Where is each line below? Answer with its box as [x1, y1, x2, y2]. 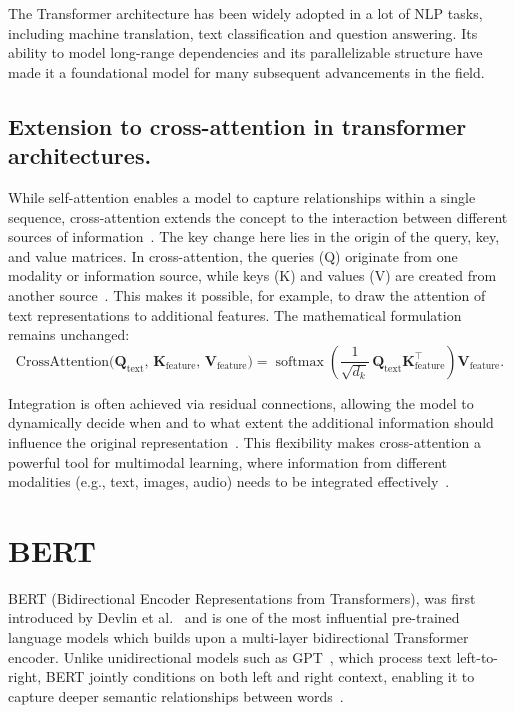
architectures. [8, 140, 152, 171]
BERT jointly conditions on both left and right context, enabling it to [45, 666, 475, 687]
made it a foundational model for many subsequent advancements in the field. [8, 61, 485, 82]
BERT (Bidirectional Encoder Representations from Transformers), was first [8, 587, 476, 608]
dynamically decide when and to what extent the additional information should [8, 412, 494, 433]
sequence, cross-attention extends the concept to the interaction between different [8, 206, 508, 227]
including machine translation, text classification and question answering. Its [8, 22, 478, 43]
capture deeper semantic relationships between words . [8, 685, 344, 706]
